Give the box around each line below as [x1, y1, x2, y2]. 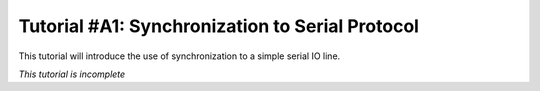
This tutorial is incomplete [18, 68, 126, 80]
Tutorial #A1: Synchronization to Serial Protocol [18, 15, 420, 37]
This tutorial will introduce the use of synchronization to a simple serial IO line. [18, 50, 341, 62]
